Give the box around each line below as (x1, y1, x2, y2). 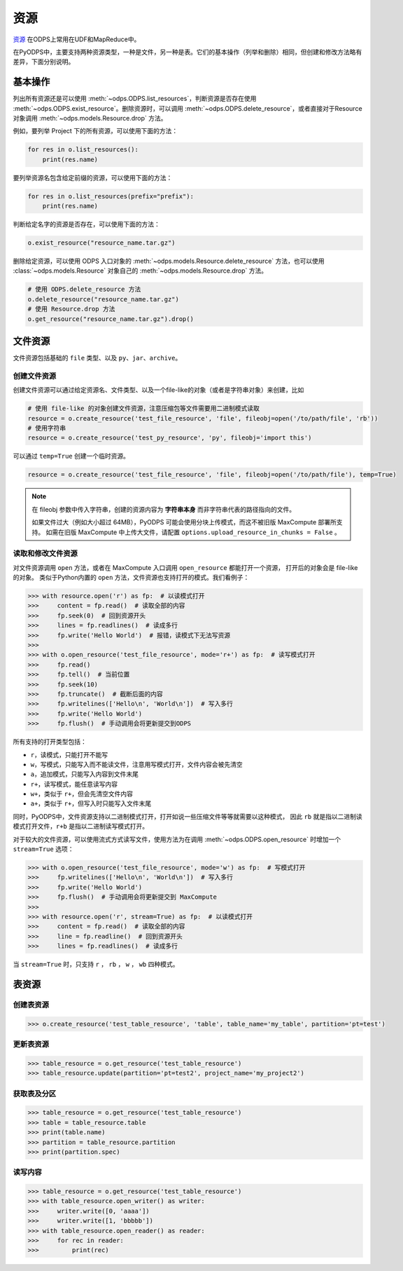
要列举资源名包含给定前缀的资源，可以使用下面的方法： (13, 173, 173, 182)
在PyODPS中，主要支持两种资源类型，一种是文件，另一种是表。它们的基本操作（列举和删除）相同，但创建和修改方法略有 (13, 48, 362, 56)
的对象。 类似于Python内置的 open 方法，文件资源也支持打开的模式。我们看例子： (13, 573, 250, 582)
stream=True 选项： (13, 845, 74, 853)
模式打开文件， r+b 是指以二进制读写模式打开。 (13, 822, 149, 831)
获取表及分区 (13, 1089, 57, 1099)
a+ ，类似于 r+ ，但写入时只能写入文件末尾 (30, 799, 152, 808)
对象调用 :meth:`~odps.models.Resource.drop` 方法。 (13, 114, 167, 123)
